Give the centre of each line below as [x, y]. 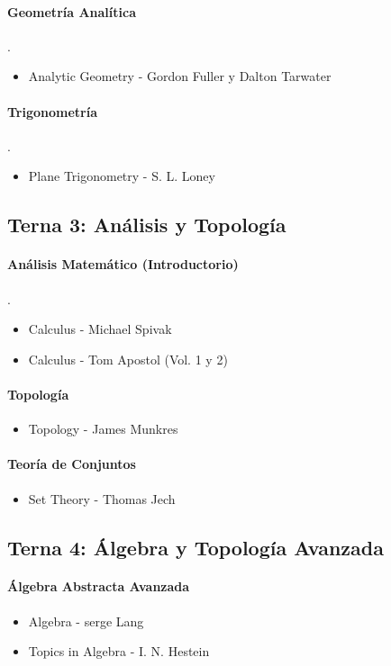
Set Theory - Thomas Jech [102, 498]
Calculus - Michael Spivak [100, 329]
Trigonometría [53, 111]
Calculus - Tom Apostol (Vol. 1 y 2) [128, 359]
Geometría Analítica [72, 11]
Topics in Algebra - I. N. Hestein [119, 651]
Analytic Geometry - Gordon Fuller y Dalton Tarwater [180, 76]
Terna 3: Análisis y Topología [147, 225]
